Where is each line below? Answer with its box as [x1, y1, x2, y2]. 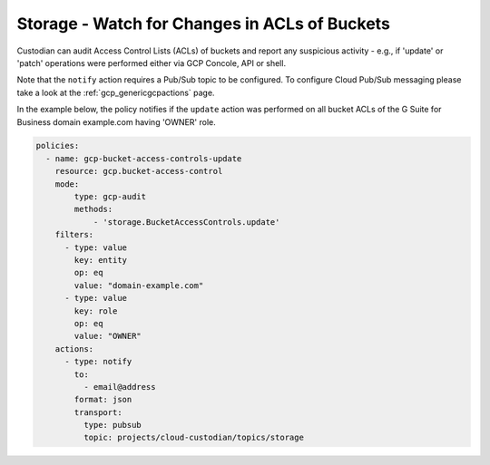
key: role [73, 305, 118, 316]
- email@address [83, 382, 156, 392]
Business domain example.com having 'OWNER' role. [16, 116, 217, 127]
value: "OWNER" [73, 331, 142, 342]
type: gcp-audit [73, 191, 147, 202]
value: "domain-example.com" [73, 280, 204, 290]
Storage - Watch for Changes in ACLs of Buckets [16, 14, 390, 34]
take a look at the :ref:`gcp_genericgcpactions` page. [16, 87, 215, 98]
